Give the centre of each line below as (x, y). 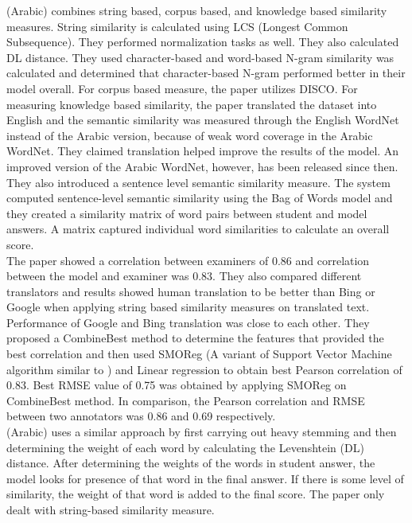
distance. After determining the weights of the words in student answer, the (191, 463)
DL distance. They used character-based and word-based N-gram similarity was (200, 57)
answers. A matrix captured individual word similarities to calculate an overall (198, 229)
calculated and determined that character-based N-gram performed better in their (206, 73)
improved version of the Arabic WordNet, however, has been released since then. (202, 166)
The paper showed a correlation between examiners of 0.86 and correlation (188, 260)
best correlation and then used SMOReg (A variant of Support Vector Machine (199, 354)
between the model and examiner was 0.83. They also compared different (184, 276)
